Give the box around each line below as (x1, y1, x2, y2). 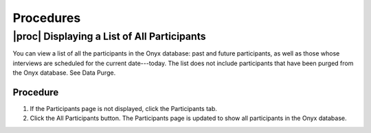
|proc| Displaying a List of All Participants (12, 30, 206, 43)
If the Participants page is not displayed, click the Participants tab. (30, 105, 218, 113)
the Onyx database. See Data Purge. (12, 69, 116, 77)
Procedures (12, 10, 81, 25)
